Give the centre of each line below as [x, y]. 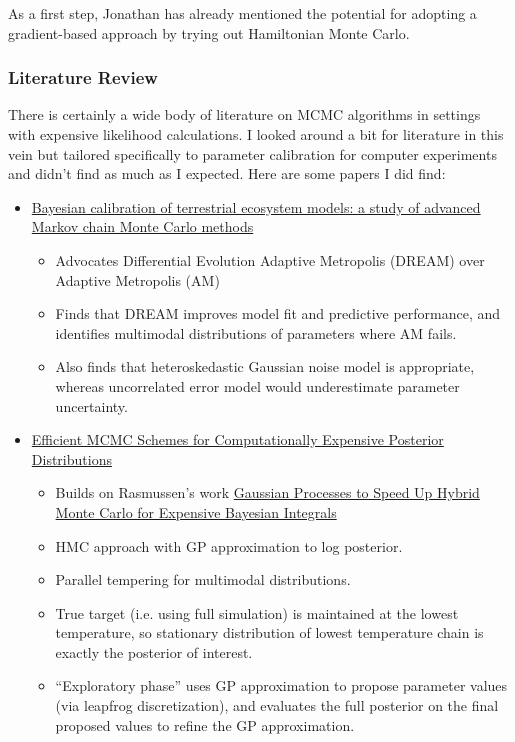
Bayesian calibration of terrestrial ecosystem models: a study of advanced [256, 206]
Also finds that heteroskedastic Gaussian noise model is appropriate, [265, 366]
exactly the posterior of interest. [154, 651]
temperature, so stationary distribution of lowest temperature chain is [269, 632]
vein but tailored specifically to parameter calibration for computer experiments [252, 153]
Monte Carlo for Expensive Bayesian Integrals [196, 511]
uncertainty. [91, 405]
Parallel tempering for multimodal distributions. [203, 579]
